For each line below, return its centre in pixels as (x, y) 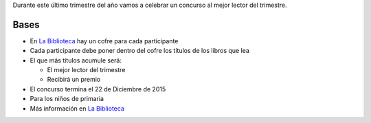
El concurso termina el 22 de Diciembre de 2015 (98, 89)
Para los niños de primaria (67, 99)
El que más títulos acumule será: (76, 60)
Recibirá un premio (74, 80)
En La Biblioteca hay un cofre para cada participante (104, 41)
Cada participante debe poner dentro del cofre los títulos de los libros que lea (140, 51)
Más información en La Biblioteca (77, 108)
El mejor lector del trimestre (86, 70)
